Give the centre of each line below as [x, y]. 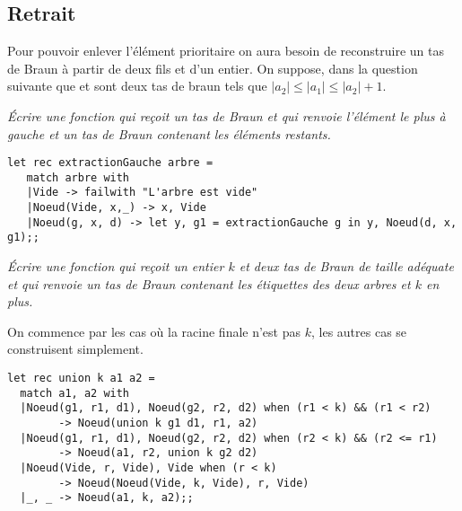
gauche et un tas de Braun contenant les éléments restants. [169, 133]
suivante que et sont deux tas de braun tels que [137, 86]
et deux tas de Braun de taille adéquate [346, 266]
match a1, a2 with [75, 393]
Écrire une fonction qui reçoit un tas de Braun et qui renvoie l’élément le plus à [227, 115]
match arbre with [78, 177]
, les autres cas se [359, 331]
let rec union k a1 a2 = [81, 379]
